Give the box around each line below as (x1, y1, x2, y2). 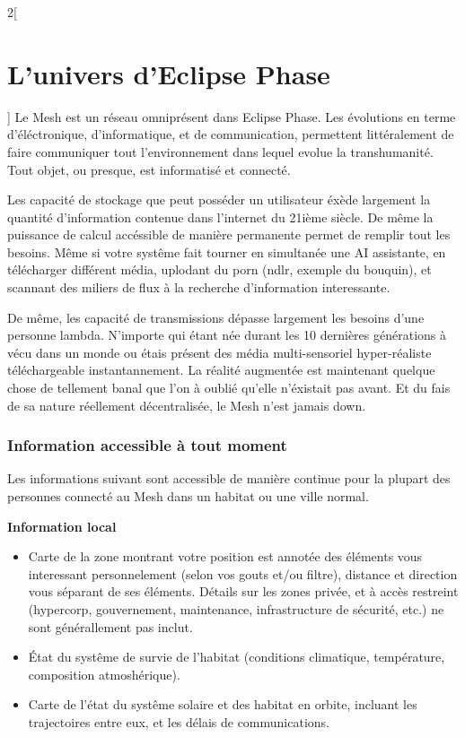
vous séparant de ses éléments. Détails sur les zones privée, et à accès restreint (28, 582, 459, 601)
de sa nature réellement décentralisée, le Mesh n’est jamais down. (7, 395, 366, 414)
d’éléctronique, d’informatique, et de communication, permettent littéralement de (7, 125, 454, 143)
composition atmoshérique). (28, 664, 180, 683)
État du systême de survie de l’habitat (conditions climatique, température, (28, 647, 445, 666)
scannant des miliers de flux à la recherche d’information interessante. (7, 278, 390, 297)
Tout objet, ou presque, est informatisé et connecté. (7, 160, 291, 178)
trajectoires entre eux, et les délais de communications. (28, 712, 330, 731)
